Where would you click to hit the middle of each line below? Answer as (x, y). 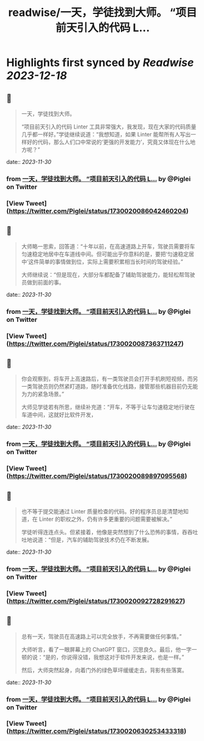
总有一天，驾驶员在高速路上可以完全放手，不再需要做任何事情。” (101, 636)
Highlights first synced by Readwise (100, 63)
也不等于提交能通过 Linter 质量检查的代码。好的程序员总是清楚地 (102, 511)
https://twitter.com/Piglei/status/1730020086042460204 (97, 210)
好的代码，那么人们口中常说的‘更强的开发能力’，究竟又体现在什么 (108, 142)
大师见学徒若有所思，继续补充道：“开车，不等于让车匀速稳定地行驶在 (108, 407)
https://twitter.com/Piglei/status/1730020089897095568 (97, 476)
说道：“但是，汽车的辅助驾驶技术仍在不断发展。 (92, 540)
